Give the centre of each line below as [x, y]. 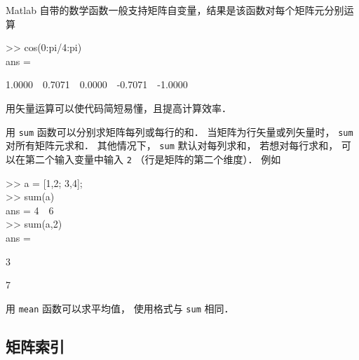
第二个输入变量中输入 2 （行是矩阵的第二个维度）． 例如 [153, 159]
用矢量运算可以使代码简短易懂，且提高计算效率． [118, 108]
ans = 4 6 [30, 210]
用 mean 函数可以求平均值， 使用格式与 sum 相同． [120, 308]
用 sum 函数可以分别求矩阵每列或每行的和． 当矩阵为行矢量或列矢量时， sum [179, 131]
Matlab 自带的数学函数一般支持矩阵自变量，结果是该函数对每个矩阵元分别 [175, 10]
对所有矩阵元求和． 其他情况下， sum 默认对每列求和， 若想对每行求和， [172, 145]
